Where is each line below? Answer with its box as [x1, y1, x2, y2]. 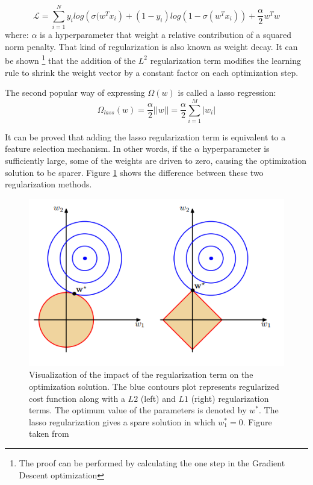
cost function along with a [29, 392, 125, 404]
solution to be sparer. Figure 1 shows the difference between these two [5, 166, 264, 178]
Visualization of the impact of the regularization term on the [29, 368, 253, 381]
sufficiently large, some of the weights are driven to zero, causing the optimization [5, 154, 306, 167]
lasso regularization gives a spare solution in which [29, 415, 215, 428]
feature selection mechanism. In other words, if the [5, 142, 192, 155]
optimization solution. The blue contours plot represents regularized [29, 380, 279, 393]
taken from [29, 427, 69, 440]
